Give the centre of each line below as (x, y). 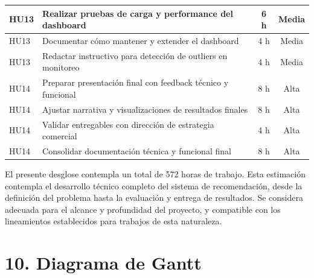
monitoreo (61, 67)
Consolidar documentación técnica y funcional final (137, 150)
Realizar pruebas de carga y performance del (138, 13)
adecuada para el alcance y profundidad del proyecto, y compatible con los (143, 209)
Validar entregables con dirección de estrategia (128, 124)
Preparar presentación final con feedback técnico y (136, 82)
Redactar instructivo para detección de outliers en (135, 55)
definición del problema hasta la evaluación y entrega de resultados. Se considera (154, 197)
